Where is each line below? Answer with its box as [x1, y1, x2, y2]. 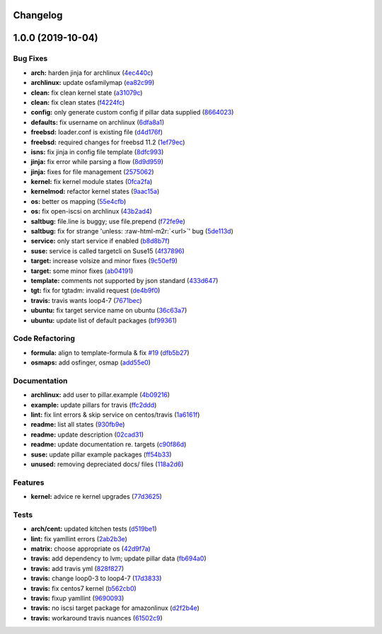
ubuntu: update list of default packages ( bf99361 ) [30, 316, 177, 325]
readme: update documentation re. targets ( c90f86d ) [30, 440, 187, 449]
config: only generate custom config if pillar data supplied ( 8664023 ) [30, 108, 234, 117]
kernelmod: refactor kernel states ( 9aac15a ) [30, 188, 160, 196]
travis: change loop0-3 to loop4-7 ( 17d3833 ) [30, 574, 162, 583]
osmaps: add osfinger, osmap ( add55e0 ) [30, 358, 151, 367]
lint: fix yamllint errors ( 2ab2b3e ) [30, 534, 127, 543]
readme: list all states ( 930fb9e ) [30, 420, 125, 429]
